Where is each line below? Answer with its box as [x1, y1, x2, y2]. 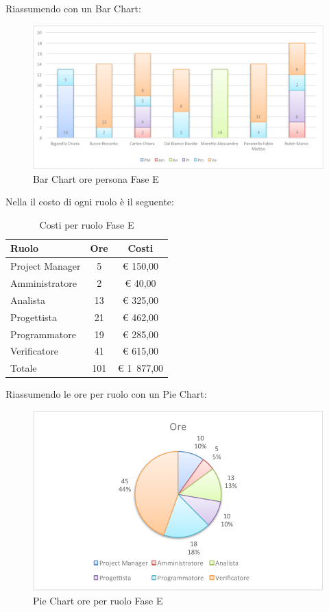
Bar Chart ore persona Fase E [33, 171, 159, 186]
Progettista [10, 309, 57, 324]
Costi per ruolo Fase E [39, 217, 134, 231]
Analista [10, 292, 46, 307]
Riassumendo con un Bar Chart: [5, 1, 141, 15]
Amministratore [10, 276, 77, 290]
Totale [10, 361, 37, 375]
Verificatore [10, 344, 59, 358]
